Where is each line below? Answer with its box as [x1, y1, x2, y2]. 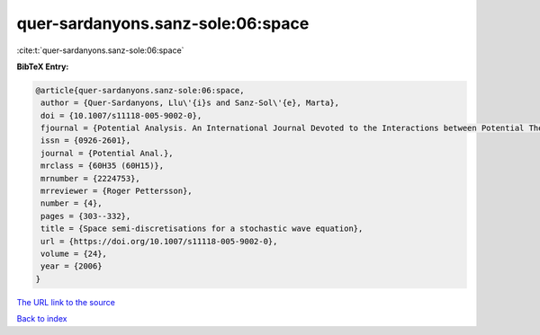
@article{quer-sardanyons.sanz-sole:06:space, [35, 85, 245, 95]
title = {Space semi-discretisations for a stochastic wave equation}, [40, 224, 364, 234]
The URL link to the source [16, 296, 116, 307]
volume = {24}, [40, 249, 108, 259]
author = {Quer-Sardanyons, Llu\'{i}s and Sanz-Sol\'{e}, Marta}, [40, 98, 340, 108]
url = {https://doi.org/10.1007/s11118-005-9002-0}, [40, 236, 278, 246]
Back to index [16, 313, 67, 324]
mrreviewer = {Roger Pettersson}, [40, 186, 193, 197]
